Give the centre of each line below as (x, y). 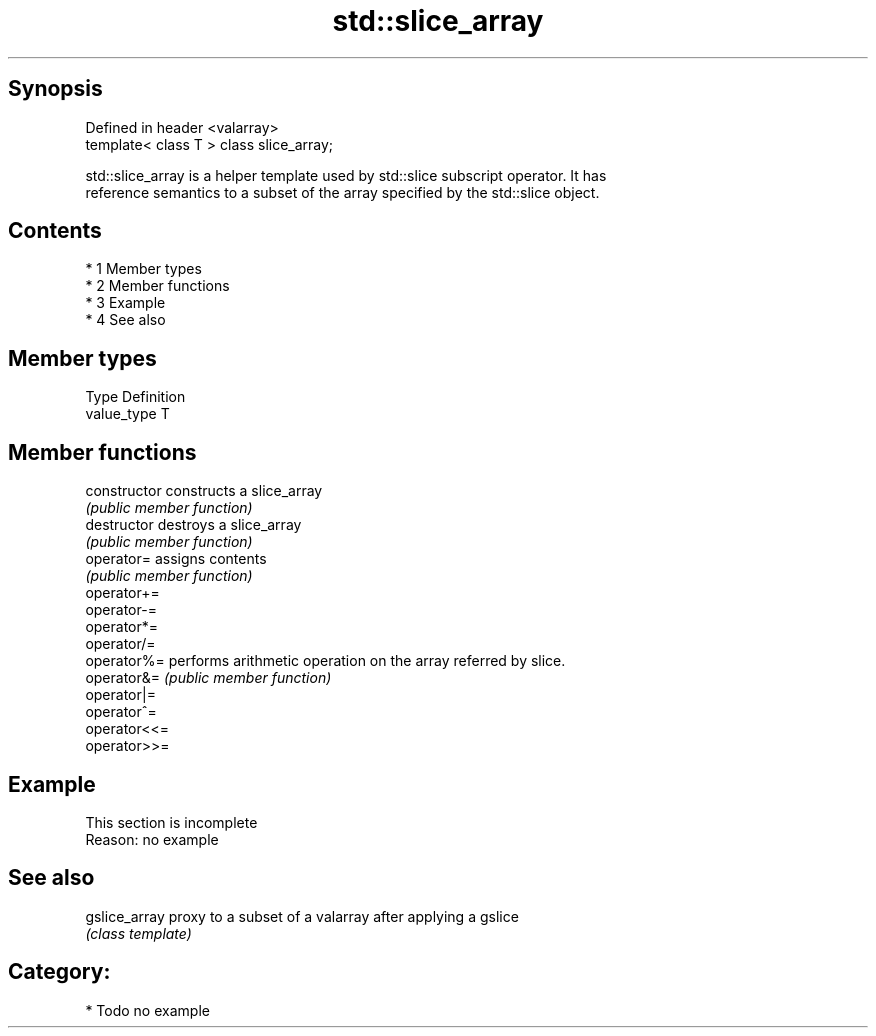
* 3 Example (125, 303)
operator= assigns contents (176, 559)
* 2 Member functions (157, 286)
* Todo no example (147, 1010)
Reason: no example (152, 839)
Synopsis (55, 89)
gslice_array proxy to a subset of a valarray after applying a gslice (302, 916)
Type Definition (135, 397)
